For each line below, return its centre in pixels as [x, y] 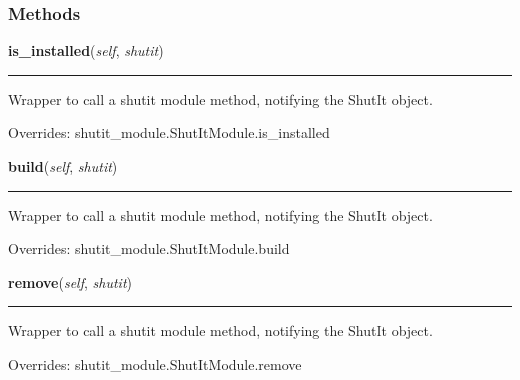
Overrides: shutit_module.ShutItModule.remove [155, 363]
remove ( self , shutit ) [70, 281]
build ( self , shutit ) [63, 166]
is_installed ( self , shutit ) [86, 50]
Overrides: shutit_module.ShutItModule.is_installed [169, 132]
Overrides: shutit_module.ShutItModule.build [149, 248]
